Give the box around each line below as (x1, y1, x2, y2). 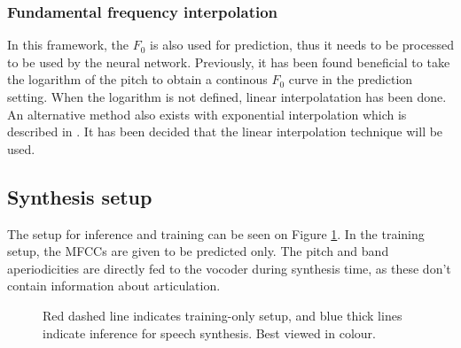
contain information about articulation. (7, 276, 221, 295)
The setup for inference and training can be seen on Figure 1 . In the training (7, 224, 425, 243)
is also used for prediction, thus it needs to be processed (150, 35, 454, 54)
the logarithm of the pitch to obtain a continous (7, 70, 268, 89)
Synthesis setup (7, 182, 152, 210)
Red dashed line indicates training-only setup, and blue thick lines (43, 305, 402, 324)
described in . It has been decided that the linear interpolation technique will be (7, 122, 443, 141)
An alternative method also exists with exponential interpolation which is (7, 104, 407, 123)
